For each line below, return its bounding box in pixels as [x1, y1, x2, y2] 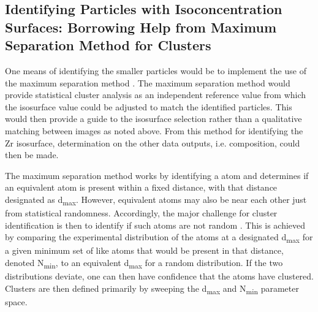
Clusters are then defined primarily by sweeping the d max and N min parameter [5, 281, 299, 296]
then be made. [5, 148, 59, 161]
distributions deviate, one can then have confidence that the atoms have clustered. [5, 270, 314, 283]
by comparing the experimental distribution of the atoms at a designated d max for [5, 230, 313, 245]
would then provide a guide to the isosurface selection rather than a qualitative [5, 112, 302, 125]
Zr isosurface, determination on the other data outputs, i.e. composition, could [5, 136, 300, 149]
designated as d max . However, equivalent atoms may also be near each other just [5, 192, 307, 207]
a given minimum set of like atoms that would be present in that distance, [5, 244, 284, 257]
